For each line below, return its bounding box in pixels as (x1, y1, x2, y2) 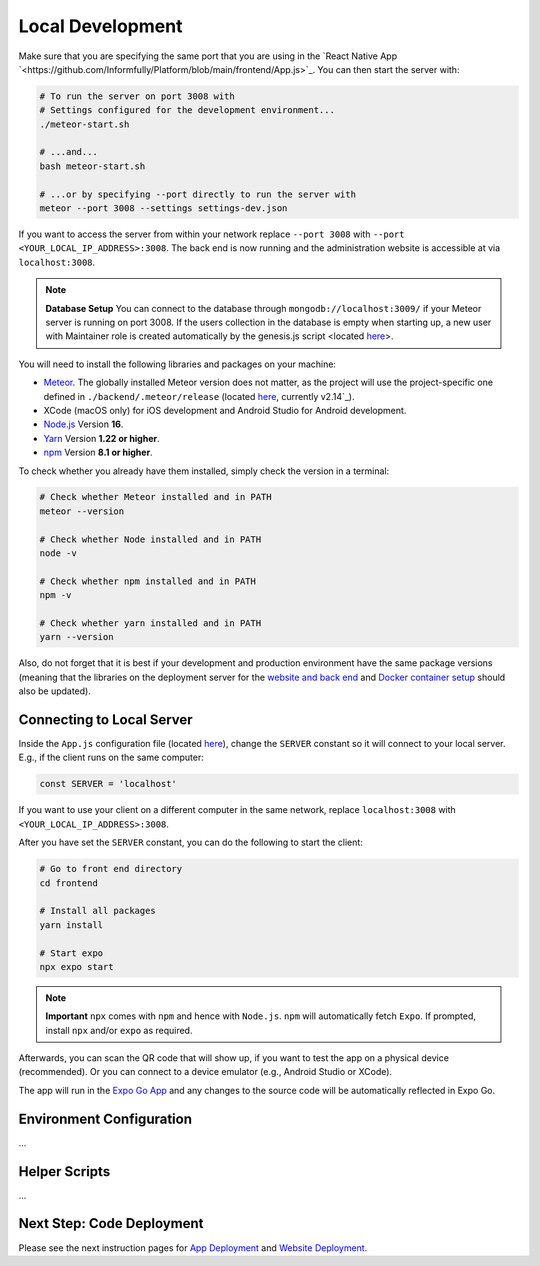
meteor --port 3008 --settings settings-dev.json (39, 203, 288, 214)
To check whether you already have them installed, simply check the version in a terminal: (18, 465, 390, 477)
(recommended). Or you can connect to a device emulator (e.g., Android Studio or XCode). (18, 1066, 393, 1078)
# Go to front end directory (39, 863, 183, 875)
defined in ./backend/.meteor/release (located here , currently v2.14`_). (43, 390, 355, 402)
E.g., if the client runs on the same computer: (18, 751, 204, 764)
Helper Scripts (18, 1163, 111, 1180)
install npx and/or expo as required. (45, 1024, 193, 1036)
